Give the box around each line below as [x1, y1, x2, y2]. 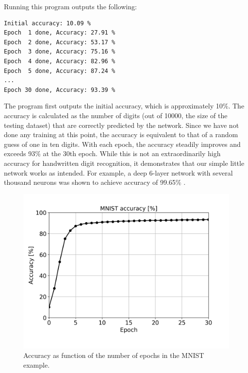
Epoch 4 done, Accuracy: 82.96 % [4, 57, 116, 65]
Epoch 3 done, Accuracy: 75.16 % [4, 48, 116, 55]
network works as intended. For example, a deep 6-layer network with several [4, 167, 233, 178]
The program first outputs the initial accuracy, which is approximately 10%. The [4, 101, 245, 111]
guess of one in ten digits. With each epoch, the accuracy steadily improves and [4, 139, 241, 149]
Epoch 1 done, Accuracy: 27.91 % [4, 29, 116, 36]
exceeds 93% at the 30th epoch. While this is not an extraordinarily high [4, 148, 221, 159]
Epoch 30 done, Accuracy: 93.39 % [4, 86, 116, 93]
